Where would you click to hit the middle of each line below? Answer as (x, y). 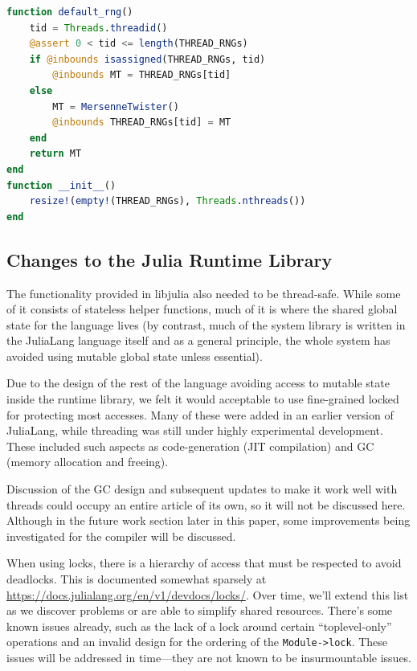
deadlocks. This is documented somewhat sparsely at (137, 579)
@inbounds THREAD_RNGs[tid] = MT (142, 123)
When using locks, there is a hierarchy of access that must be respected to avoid (204, 563)
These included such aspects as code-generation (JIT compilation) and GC (190, 446)
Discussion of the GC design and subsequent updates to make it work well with (202, 489)
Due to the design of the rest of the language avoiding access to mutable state (198, 383)
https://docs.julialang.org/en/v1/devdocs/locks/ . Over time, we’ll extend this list (208, 594)
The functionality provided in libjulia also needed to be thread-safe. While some (204, 293)
